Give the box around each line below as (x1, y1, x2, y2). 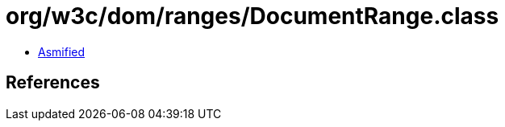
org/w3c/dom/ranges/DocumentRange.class (6, 2, 499, 30)
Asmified (38, 44, 86, 59)
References (6, 72, 100, 93)
